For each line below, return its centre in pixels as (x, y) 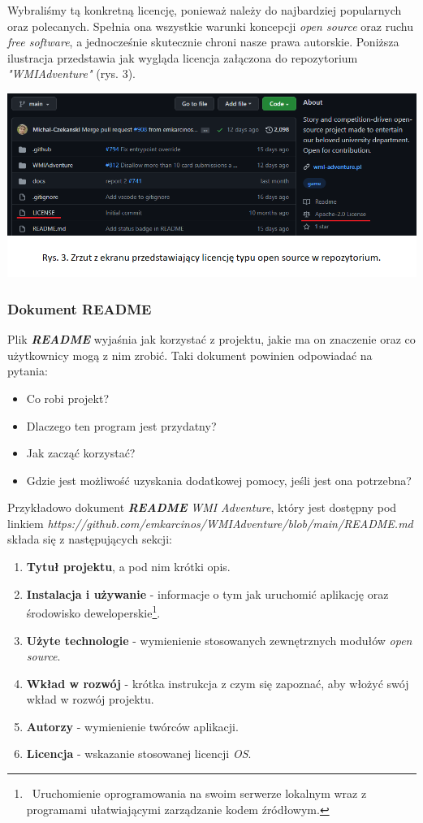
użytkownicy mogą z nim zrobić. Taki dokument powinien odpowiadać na (190, 355)
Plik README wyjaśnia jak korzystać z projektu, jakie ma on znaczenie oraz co (211, 339)
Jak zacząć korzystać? (81, 453)
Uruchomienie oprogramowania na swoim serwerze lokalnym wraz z (199, 793)
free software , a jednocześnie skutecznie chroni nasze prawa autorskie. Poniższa (203, 42)
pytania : (28, 371)
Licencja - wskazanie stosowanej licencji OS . (139, 754)
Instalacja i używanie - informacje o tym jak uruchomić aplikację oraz (207, 593)
